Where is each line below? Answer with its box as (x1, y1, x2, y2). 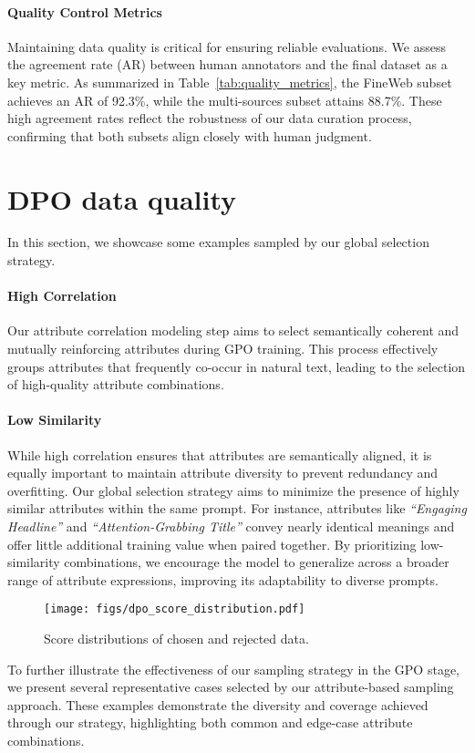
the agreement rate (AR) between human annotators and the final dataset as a (7, 55, 448, 74)
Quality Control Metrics (7, 2, 162, 21)
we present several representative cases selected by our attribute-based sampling (7, 677, 454, 696)
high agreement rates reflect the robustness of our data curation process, (7, 108, 412, 128)
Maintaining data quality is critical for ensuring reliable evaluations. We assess (7, 36, 446, 56)
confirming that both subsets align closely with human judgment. (7, 126, 372, 145)
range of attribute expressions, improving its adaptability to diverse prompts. (7, 570, 439, 589)
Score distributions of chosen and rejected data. (44, 629, 309, 648)
